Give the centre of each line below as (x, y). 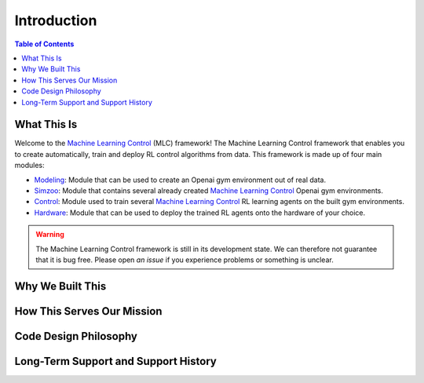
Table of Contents (44, 44)
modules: (29, 166)
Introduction (56, 20)
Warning (50, 235)
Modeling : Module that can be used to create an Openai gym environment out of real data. (180, 180)
